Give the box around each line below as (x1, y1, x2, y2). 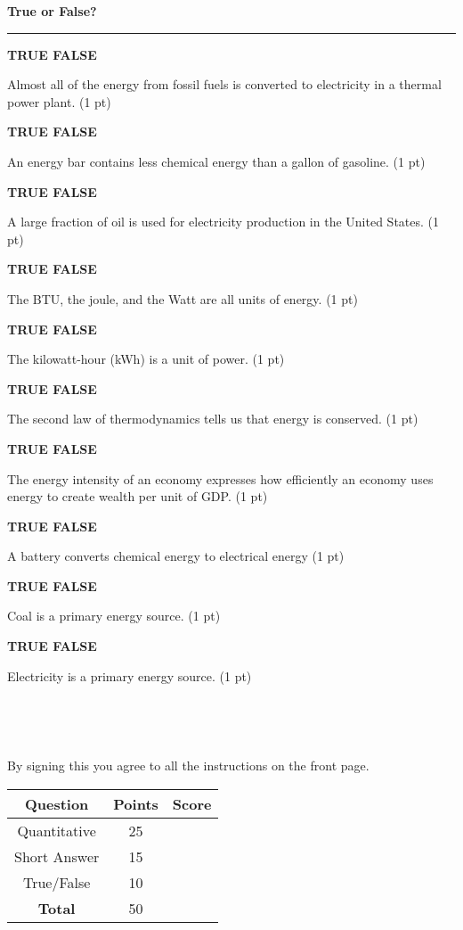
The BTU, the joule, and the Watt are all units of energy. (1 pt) (7, 289, 358, 308)
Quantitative (17, 820, 96, 842)
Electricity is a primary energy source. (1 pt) (7, 666, 252, 685)
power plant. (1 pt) (7, 92, 111, 111)
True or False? (7, 2, 97, 20)
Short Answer (14, 846, 100, 868)
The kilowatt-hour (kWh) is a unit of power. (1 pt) (7, 350, 285, 368)
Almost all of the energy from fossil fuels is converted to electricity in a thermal (7, 75, 442, 94)
